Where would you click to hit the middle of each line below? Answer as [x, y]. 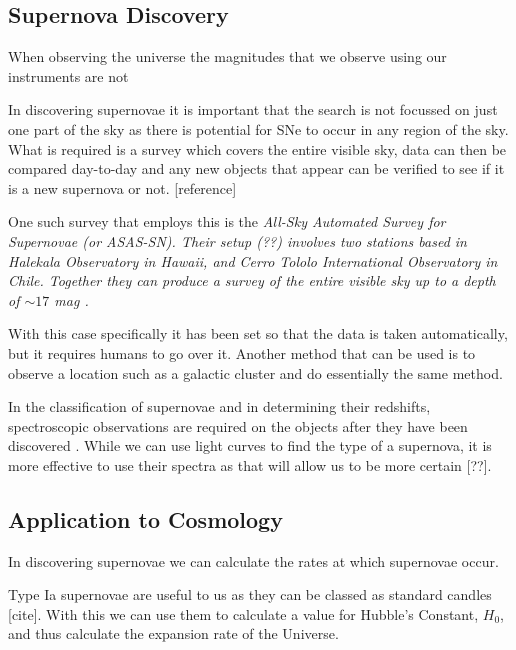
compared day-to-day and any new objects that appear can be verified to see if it [256, 168]
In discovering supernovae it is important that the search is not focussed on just [253, 109]
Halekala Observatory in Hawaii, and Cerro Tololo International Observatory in [253, 260]
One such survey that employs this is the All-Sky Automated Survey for [227, 221]
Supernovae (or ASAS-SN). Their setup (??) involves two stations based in [237, 240]
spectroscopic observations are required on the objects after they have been [238, 425]
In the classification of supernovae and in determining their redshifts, [219, 406]
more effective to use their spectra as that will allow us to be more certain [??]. [250, 464]
